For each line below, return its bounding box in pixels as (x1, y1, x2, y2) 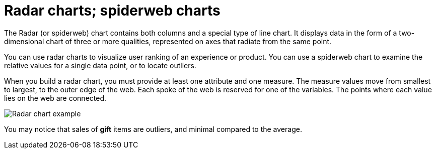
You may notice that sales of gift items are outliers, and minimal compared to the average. (4, 124, 302, 133)
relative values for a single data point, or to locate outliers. (4, 61, 196, 70)
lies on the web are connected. (4, 93, 107, 102)
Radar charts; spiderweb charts (4, 2, 221, 19)
